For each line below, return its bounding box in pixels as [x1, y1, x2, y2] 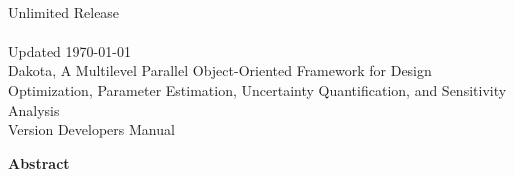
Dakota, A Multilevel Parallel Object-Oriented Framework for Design [8, 60, 432, 81]
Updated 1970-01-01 [8, 40, 131, 61]
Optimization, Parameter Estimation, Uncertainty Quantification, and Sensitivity [8, 79, 507, 100]
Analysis [8, 99, 60, 120]
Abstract [8, 152, 70, 173]
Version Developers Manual [8, 119, 175, 140]
